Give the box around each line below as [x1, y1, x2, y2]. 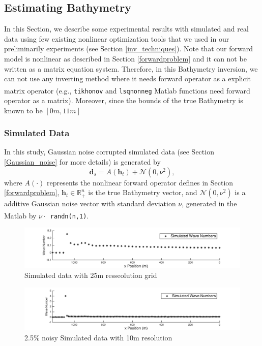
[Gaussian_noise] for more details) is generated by [4, 156, 161, 167]
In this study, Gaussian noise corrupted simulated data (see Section [4, 146, 214, 157]
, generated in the [182, 198, 237, 209]
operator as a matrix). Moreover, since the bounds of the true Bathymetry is [4, 95, 243, 106]
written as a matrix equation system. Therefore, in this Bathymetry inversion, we [4, 63, 258, 74]
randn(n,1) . [50, 210, 89, 221]
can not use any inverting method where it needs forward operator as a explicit [4, 73, 251, 84]
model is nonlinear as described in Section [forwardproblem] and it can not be [4, 53, 247, 64]
